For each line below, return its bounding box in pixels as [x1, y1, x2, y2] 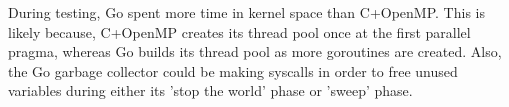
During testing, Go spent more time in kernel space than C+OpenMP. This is [8, 2, 485, 22]
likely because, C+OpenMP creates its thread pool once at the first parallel [8, 21, 471, 42]
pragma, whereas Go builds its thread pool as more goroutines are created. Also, [8, 41, 502, 62]
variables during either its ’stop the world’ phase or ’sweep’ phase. [8, 80, 413, 101]
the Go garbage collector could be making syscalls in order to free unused [8, 60, 458, 81]
